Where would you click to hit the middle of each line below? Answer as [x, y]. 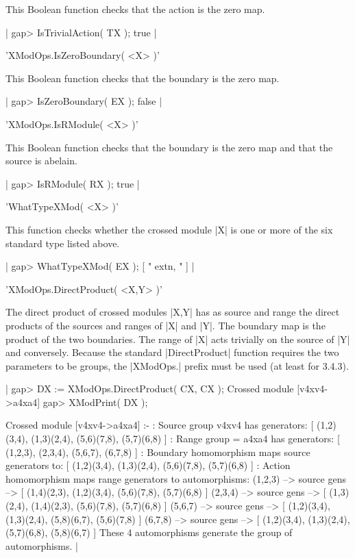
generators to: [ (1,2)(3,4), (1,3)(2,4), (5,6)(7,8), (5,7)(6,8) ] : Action [148, 465]
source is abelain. [41, 161]
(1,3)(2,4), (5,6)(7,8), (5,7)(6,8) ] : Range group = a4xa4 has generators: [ [185, 439]
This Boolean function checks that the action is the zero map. [135, 9]
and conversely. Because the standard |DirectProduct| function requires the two [172, 352]
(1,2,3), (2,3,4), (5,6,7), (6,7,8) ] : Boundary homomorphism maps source [158, 452]
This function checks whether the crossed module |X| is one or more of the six [169, 229]
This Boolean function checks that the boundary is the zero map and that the [169, 147]
